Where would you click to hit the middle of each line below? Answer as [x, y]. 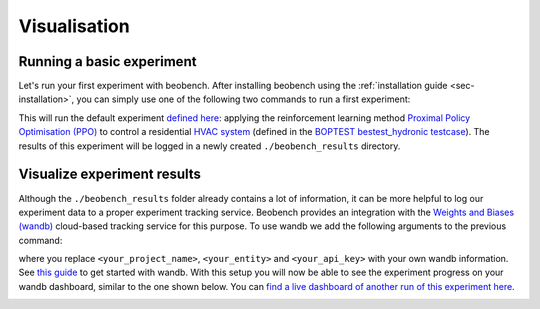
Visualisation [74, 26]
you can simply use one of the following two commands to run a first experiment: [243, 99]
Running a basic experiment [107, 61]
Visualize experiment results [110, 174]
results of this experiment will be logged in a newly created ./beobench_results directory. [209, 146]
